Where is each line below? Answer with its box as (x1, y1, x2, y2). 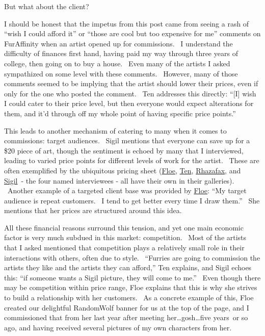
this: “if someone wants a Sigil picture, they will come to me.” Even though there (4, 272, 261, 282)
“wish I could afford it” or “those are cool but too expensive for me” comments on (4, 28, 261, 39)
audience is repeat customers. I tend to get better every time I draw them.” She (4, 195, 260, 205)
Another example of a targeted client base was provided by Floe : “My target (7, 185, 247, 196)
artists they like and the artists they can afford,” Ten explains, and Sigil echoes (4, 262, 252, 273)
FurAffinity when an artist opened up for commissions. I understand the (4, 38, 233, 48)
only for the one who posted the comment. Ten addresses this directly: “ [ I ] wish (4, 88, 256, 98)
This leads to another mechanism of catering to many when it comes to (4, 125, 227, 136)
